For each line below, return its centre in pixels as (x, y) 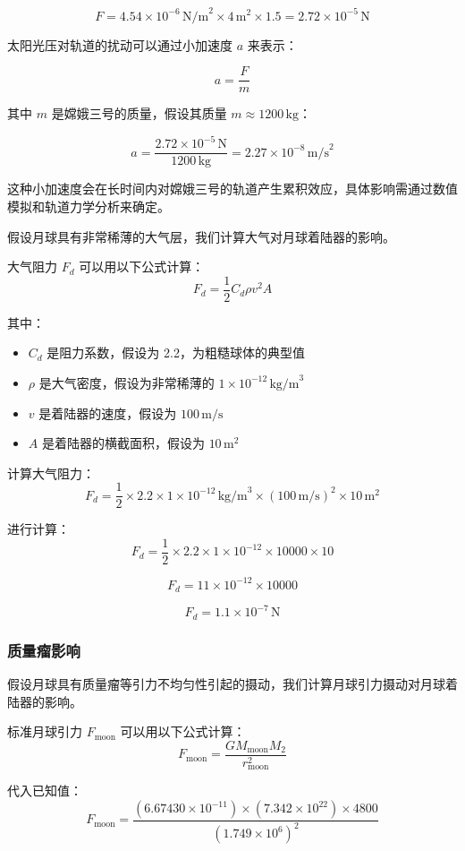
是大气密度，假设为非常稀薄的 (127, 382)
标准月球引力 (45, 731)
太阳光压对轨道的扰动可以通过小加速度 (120, 44)
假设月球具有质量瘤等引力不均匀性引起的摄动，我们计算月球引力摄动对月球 (226, 684)
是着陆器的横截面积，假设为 (123, 443)
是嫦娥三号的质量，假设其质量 (139, 113)
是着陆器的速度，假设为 (108, 413)
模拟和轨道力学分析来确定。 (89, 206)
